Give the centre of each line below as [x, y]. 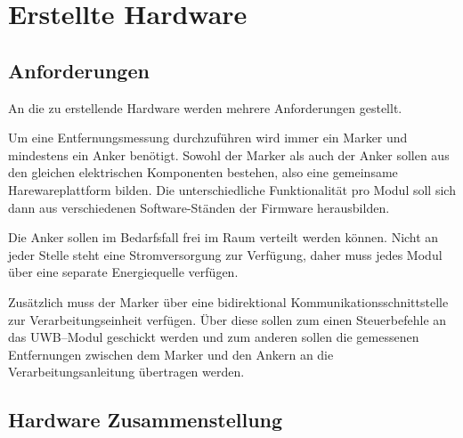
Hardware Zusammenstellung [146, 420]
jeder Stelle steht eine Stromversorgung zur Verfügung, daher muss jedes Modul [225, 254]
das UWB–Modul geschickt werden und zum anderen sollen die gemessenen [214, 337]
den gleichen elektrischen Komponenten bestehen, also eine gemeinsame [203, 172]
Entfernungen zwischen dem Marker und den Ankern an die [171, 354]
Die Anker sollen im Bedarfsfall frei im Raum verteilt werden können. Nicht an [223, 237]
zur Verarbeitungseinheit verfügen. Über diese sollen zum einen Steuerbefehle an [227, 319]
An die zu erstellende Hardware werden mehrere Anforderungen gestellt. [205, 107]
